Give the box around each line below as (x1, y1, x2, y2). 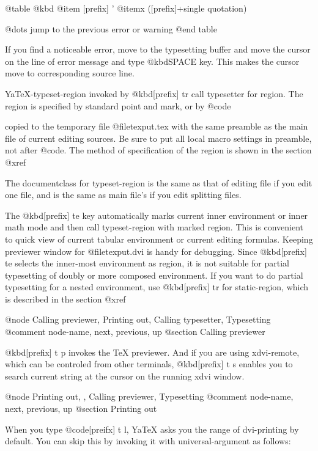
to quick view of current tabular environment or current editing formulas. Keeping (5, 232, 313, 245)
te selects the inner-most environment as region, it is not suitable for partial (5, 257, 289, 269)
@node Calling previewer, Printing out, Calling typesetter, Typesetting (5, 313, 271, 326)
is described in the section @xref (5, 292, 126, 305)
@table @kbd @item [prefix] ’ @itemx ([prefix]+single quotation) (5, 2, 247, 14)
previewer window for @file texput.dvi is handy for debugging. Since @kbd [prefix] (5, 244, 307, 257)
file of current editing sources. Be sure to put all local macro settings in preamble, (5, 131, 312, 144)
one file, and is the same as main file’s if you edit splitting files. (5, 188, 242, 201)
